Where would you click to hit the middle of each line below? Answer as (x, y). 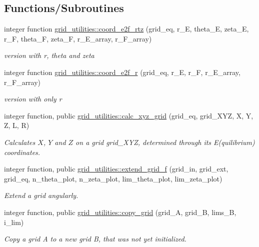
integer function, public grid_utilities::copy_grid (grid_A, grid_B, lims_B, (120, 212)
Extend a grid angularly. (41, 195)
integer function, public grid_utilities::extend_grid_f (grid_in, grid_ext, (116, 169)
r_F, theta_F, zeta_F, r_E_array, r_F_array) (78, 38)
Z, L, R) (17, 125)
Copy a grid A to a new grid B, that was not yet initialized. (95, 239)
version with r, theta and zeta (49, 55)
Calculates (20, 142)
